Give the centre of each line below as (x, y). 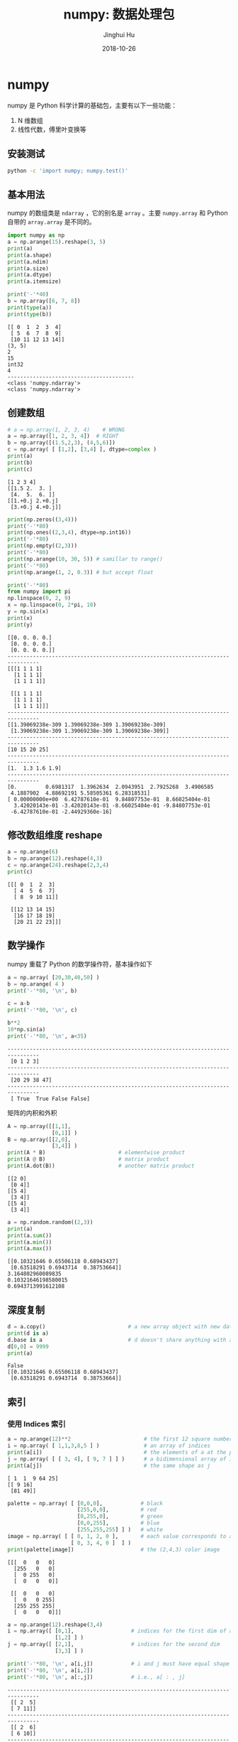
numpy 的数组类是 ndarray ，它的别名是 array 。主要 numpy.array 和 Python (118, 213)
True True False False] (53, 1099)
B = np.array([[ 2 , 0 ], (39, 1139)
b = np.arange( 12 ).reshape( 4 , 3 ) (55, 859)
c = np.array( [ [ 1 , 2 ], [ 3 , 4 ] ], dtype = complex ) (82, 450)
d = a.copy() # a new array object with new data (121, 1327)
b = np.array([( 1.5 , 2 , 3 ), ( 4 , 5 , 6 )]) (61, 443)
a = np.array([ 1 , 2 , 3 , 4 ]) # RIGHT (63, 436)
